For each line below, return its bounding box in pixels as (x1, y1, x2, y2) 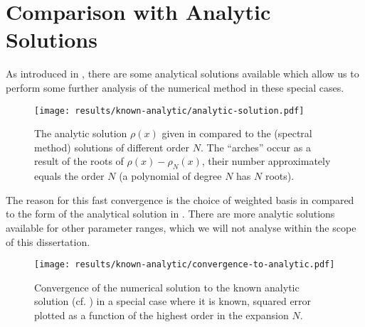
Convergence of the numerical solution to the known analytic (34, 279, 300, 294)
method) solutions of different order (34, 139, 190, 154)
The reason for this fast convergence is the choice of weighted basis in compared (6, 192, 354, 207)
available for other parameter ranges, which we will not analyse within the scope (6, 220, 356, 235)
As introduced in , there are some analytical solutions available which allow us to (6, 66, 359, 81)
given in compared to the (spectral (162, 126, 312, 141)
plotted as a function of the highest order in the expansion (34, 307, 289, 322)
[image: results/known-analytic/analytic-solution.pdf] (34, 105, 305, 116)
